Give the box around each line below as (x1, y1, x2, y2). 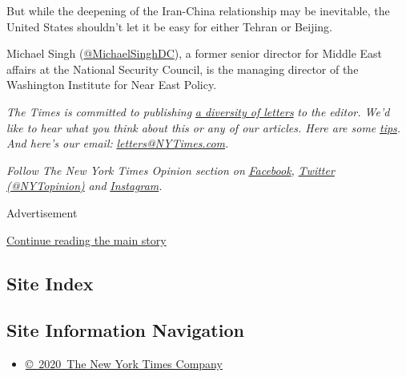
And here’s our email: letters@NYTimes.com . (6, 135, 229, 152)
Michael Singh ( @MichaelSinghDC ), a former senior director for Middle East (6, 45, 383, 62)
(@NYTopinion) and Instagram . (6, 177, 163, 194)
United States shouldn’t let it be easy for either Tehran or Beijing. (6, 18, 332, 34)
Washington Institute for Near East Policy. (6, 76, 217, 93)
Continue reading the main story (6, 231, 167, 248)
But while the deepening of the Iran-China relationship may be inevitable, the (6, 2, 390, 18)
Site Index (6, 270, 94, 295)
